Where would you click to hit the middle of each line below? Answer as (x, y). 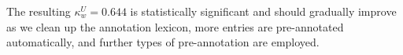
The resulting (39, 11)
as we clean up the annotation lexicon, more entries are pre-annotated (175, 26)
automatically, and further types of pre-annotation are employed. (163, 42)
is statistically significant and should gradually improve (263, 11)
